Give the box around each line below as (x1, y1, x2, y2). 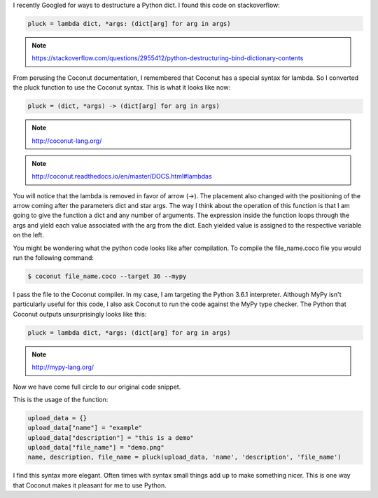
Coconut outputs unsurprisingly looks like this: (13, 310, 147, 318)
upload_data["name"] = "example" (27, 424, 143, 432)
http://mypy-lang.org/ (31, 363, 94, 371)
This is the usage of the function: (13, 395, 108, 403)
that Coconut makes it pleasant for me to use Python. (13, 480, 167, 490)
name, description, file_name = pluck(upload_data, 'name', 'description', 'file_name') (27, 453, 342, 462)
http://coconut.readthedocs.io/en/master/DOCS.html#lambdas (31, 172, 213, 181)
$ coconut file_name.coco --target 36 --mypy (27, 272, 187, 280)
